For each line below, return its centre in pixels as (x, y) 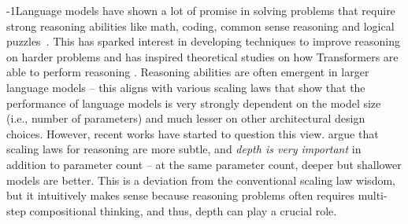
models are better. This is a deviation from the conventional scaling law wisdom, (201, 180)
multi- (373, 195)
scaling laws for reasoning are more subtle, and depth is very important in (184, 149)
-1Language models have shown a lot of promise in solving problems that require (201, 10)
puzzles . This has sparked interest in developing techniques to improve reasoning (204, 41)
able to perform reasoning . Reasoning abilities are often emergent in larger (188, 72)
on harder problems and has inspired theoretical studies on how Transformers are (202, 56)
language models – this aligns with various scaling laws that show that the (186, 87)
